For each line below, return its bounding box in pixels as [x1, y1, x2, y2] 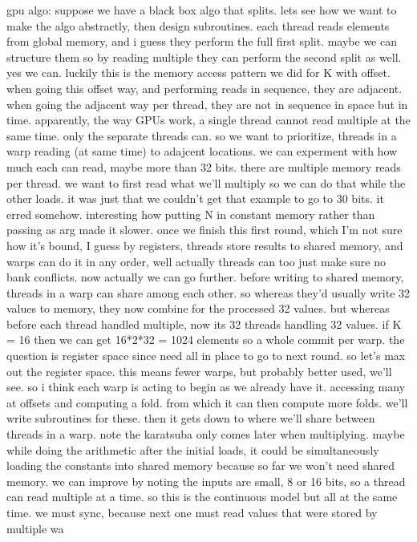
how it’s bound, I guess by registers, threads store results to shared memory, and [6, 237, 403, 253]
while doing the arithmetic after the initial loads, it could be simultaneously [6, 441, 379, 458]
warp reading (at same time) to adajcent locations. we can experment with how [6, 143, 398, 160]
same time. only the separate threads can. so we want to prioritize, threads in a [6, 127, 397, 144]
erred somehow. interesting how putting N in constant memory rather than [6, 205, 375, 222]
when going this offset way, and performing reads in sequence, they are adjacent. [6, 79, 403, 96]
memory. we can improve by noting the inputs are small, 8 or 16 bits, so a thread [6, 472, 406, 489]
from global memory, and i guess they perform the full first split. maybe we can [6, 33, 398, 50]
